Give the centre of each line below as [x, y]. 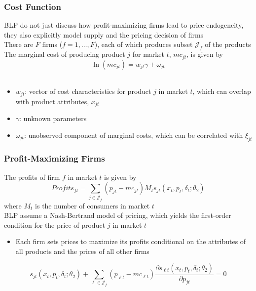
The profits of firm [32, 177]
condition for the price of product [55, 225]
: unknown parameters [53, 118]
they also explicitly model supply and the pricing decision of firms [104, 34]
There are [19, 44]
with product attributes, [52, 101]
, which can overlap [222, 91]
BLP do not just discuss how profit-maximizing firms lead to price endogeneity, [124, 25]
